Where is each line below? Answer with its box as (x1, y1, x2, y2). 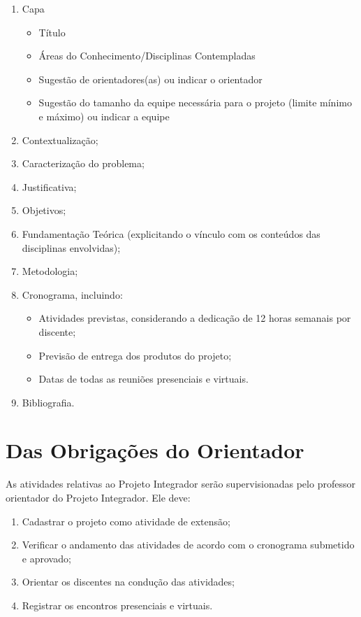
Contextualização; (22, 132, 98, 147)
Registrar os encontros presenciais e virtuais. (22, 597, 213, 612)
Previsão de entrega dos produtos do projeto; (38, 348, 232, 362)
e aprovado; (22, 551, 71, 565)
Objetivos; (22, 203, 66, 218)
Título (38, 24, 66, 39)
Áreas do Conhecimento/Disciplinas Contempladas (38, 48, 256, 63)
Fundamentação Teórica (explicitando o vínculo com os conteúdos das (22, 226, 321, 241)
